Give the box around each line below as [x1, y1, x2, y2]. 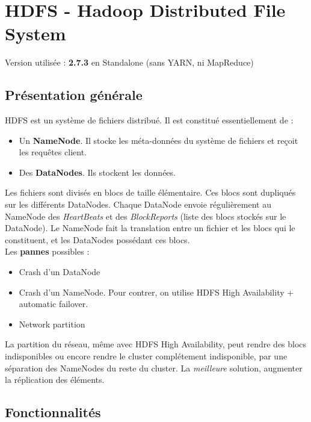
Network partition [19, 317, 85, 330]
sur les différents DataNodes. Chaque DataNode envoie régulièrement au [5, 198, 271, 211]
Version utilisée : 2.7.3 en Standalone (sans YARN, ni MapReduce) [5, 56, 254, 69]
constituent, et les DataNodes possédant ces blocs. [5, 233, 190, 246]
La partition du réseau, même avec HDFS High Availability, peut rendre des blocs [5, 338, 307, 350]
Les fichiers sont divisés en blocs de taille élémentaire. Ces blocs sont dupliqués [5, 186, 296, 199]
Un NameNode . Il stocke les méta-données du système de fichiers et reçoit [19, 134, 298, 146]
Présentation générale [5, 85, 143, 104]
